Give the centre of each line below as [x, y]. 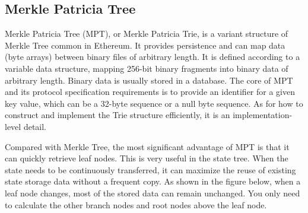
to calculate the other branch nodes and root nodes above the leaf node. [136, 204]
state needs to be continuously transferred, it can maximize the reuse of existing [150, 169]
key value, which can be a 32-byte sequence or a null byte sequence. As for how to [154, 103]
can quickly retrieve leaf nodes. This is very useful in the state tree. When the [147, 158]
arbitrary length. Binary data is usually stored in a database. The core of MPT [149, 80]
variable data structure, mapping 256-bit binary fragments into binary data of [147, 68]
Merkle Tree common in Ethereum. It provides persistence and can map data [145, 45]
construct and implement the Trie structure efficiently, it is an [118, 115]
